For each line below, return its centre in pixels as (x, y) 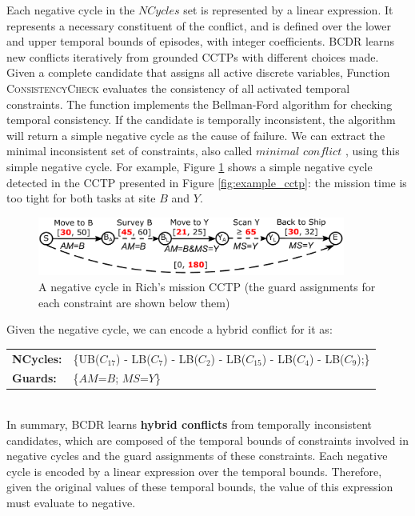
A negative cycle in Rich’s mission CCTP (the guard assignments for (207, 286)
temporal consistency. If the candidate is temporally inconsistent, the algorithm (201, 120)
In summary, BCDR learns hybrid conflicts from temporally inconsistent (190, 424)
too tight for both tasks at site (81, 198)
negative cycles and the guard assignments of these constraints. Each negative (197, 456)
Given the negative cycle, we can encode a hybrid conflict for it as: (170, 329)
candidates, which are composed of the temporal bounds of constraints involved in (207, 440)
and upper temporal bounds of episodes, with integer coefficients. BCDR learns (200, 41)
